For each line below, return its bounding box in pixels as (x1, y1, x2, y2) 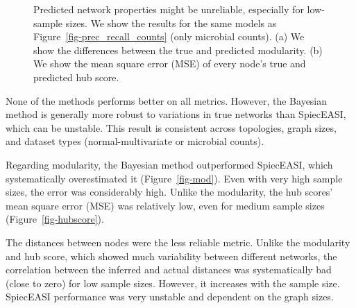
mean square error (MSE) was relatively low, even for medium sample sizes (6, 198, 325, 212)
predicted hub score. (33, 69, 119, 84)
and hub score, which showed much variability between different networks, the (6, 248, 337, 263)
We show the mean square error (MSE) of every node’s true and (33, 56, 306, 71)
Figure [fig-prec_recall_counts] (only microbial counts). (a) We (33, 29, 305, 44)
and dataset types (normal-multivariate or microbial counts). (6, 134, 264, 148)
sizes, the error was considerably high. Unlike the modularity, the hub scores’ (6, 185, 333, 199)
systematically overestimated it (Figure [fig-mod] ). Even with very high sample (6, 171, 343, 185)
